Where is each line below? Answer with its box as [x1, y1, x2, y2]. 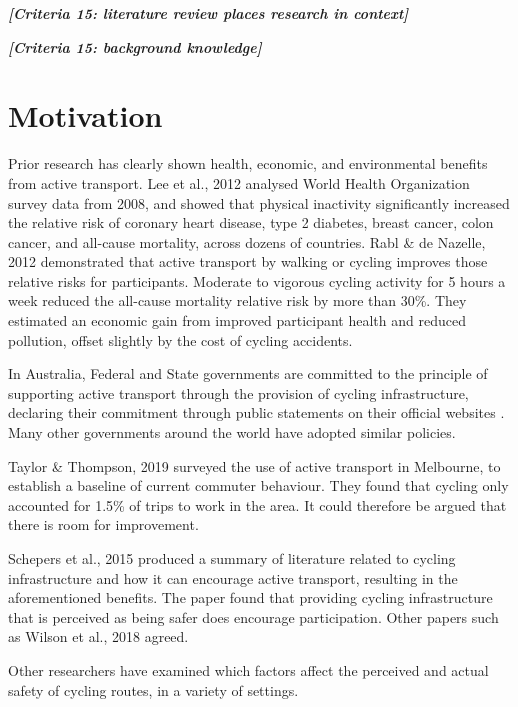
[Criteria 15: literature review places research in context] [8, 3, 409, 23]
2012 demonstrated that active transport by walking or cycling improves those [8, 251, 488, 272]
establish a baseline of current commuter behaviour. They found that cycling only [8, 475, 509, 496]
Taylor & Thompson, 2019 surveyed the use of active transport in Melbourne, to [8, 455, 501, 476]
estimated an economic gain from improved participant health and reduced [8, 310, 466, 331]
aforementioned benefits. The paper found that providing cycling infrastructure [8, 587, 493, 608]
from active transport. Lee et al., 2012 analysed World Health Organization [8, 172, 470, 193]
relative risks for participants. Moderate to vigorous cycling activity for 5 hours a [8, 270, 506, 291]
